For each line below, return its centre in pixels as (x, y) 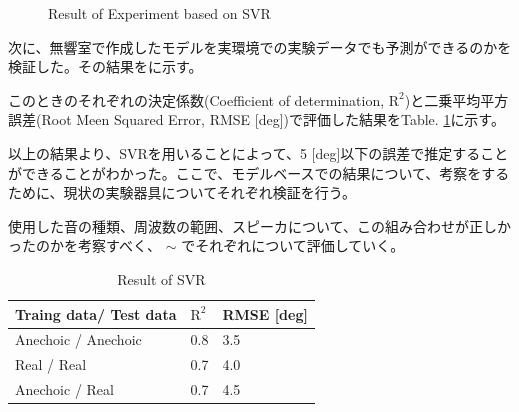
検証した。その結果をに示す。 (105, 66)
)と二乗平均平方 (456, 99)
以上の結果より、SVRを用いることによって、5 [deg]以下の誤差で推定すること (258, 152)
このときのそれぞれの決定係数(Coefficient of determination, (196, 99)
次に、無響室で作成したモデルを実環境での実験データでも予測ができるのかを (260, 46)
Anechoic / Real (64, 389)
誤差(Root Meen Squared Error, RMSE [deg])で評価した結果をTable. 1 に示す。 (256, 119)
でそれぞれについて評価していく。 (293, 245)
